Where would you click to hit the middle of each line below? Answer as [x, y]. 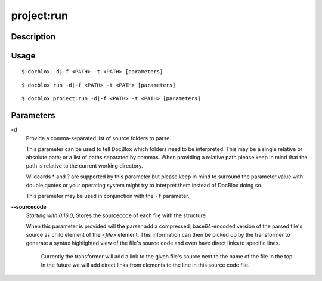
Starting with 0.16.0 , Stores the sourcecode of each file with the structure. [117, 215]
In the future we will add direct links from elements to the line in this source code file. [145, 265]
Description [33, 37]
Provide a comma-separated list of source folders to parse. [98, 138]
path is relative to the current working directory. [84, 166]
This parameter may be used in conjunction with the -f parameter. [108, 196]
